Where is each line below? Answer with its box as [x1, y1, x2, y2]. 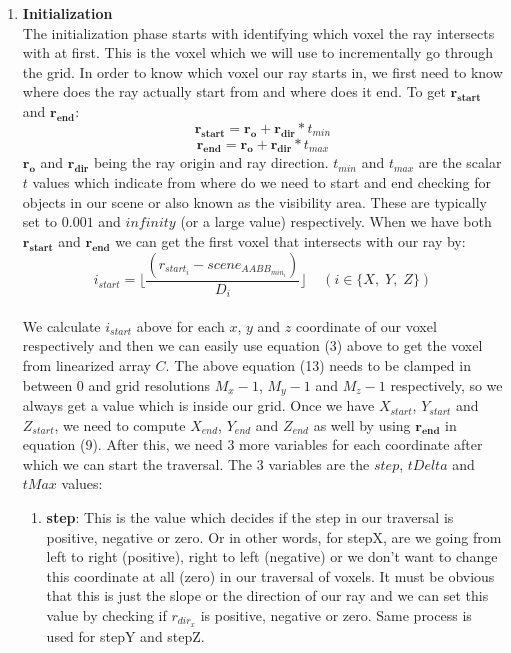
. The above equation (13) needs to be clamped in [165, 355, 471, 375]
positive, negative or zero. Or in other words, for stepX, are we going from [46, 526, 502, 547]
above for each [136, 315, 225, 336]
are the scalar [418, 152, 502, 173]
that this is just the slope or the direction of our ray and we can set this [46, 585, 489, 606]
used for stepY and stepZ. [46, 625, 205, 646]
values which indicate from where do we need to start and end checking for [32, 172, 491, 193]
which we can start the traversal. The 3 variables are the [22, 453, 370, 474]
